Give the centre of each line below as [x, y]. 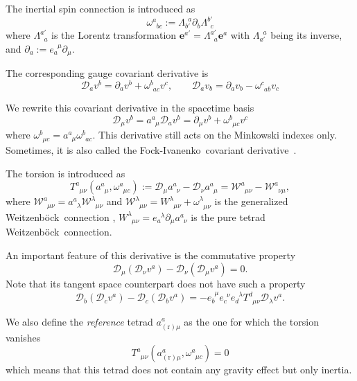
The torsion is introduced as [66, 173]
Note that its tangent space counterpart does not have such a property [156, 283]
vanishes [23, 337]
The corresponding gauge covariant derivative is [107, 73]
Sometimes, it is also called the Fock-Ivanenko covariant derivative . [151, 150]
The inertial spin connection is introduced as [101, 8]
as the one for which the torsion [251, 321]
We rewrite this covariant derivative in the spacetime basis [130, 108]
